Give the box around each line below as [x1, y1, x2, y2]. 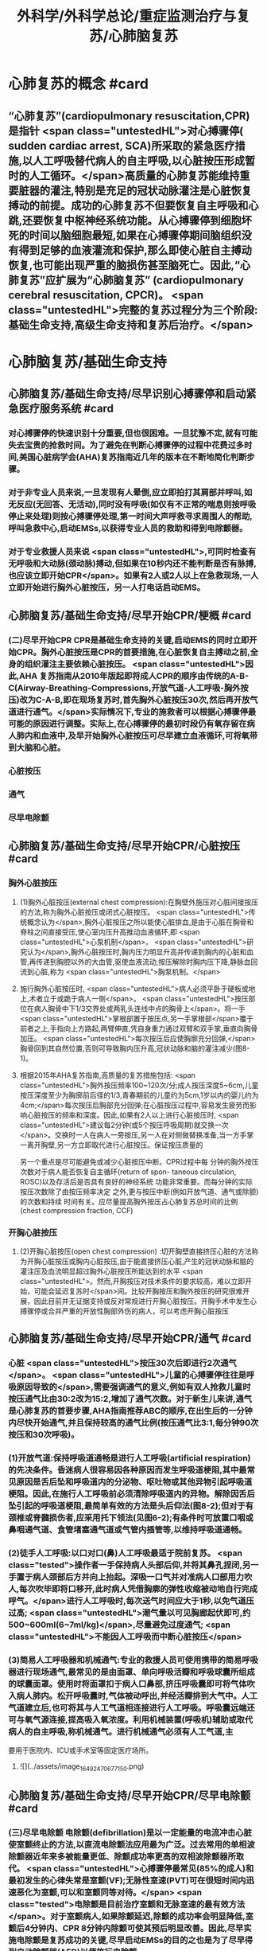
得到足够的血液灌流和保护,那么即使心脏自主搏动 [18, 244, 253, 257]
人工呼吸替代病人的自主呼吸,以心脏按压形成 [33, 154, 246, 167]
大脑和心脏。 [16, 742, 66, 753]
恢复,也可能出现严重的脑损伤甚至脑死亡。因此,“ [8, 258, 241, 271]
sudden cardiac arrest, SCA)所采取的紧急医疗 [8, 139, 235, 152]
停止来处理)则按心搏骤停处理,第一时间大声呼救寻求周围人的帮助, [8, 511, 253, 521]
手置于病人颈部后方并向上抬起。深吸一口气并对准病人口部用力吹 [8, 1571, 253, 1582]
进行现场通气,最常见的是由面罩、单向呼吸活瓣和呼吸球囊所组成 [16, 1667, 256, 1678]
